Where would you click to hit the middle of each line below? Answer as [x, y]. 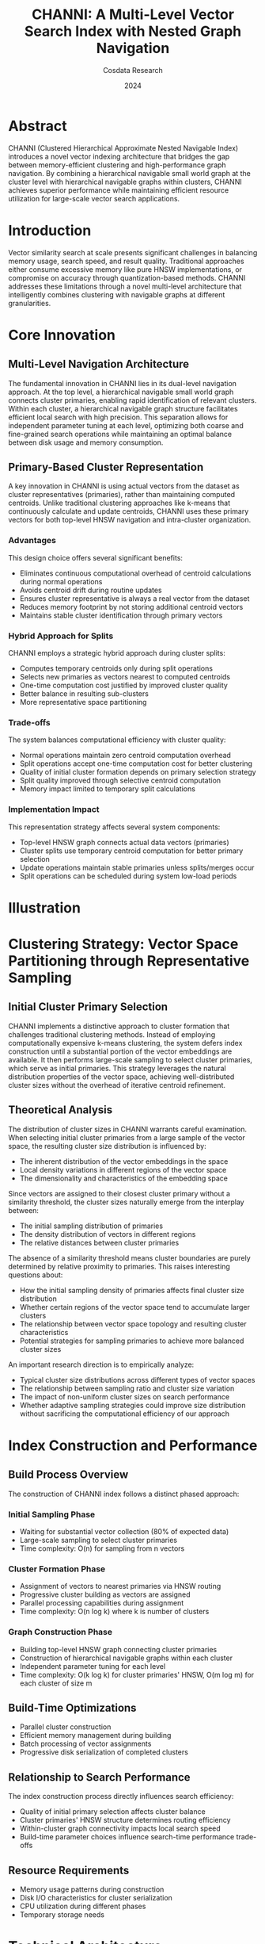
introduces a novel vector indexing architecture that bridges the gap [119, 156]
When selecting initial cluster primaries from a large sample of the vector [127, 1137]
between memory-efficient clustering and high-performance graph [117, 165]
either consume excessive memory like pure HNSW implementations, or [125, 269]
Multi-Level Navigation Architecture [99, 364]
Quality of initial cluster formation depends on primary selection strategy [138, 772]
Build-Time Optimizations [72, 1707]
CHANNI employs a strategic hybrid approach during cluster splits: [117, 653]
